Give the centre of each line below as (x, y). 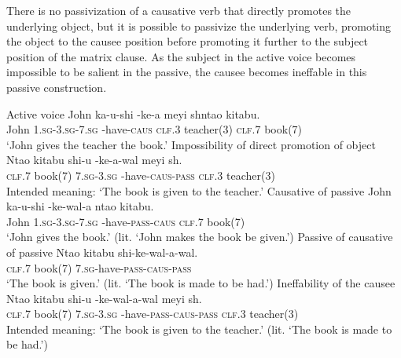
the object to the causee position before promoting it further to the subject (188, 41)
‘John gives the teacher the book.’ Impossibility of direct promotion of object (191, 144)
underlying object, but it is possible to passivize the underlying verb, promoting (199, 26)
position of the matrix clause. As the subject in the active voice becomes (181, 56)
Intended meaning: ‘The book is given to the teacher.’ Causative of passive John (199, 190)
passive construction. (57, 87)
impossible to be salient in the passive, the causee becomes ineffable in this (187, 72)
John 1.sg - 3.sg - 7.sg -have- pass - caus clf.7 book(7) (126, 221)
